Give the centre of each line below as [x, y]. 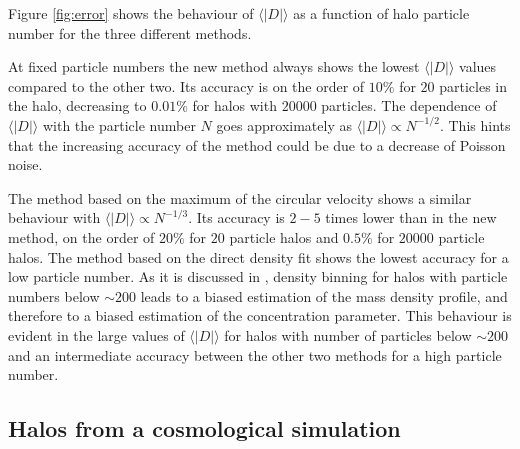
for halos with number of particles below [348, 334]
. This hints [475, 124]
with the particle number [119, 124]
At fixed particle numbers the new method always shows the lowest [214, 66]
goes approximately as [284, 124]
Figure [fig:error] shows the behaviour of [131, 13]
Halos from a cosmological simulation [204, 428]
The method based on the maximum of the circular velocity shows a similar [240, 197]
